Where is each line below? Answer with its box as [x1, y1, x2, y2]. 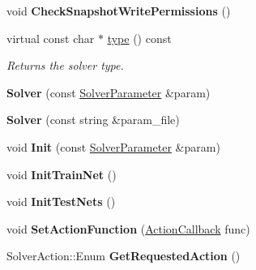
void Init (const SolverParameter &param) [6, 138, 220, 155]
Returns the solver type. [6, 57, 124, 74]
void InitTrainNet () [6, 165, 117, 182]
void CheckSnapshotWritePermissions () [6, 2, 231, 19]
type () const [107, 29, 172, 46]
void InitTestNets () [6, 193, 116, 210]
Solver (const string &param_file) [6, 111, 180, 128]
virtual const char [6, 29, 95, 46]
